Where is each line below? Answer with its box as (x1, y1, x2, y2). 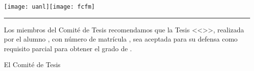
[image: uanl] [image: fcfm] (4, 3, 95, 10)
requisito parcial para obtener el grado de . (4, 43, 132, 53)
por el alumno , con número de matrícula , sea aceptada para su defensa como (4, 34, 238, 44)
